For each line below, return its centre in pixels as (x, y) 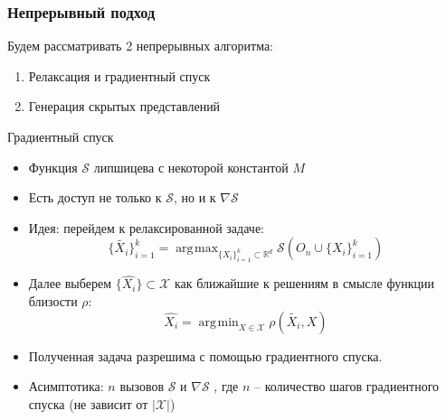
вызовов (142, 386)
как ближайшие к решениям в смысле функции (304, 283)
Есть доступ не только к (95, 197)
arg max (197, 249)
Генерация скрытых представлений (124, 106)
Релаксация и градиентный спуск (119, 75)
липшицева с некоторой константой (191, 167)
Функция (53, 167)
